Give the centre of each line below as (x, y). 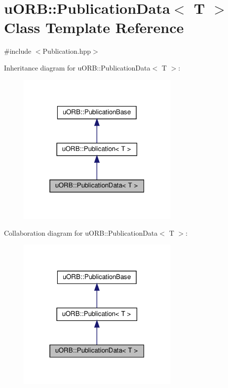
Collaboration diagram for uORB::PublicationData (81, 232)
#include (18, 51)
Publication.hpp (67, 51)
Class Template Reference (94, 27)
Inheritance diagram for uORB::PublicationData (77, 67)
